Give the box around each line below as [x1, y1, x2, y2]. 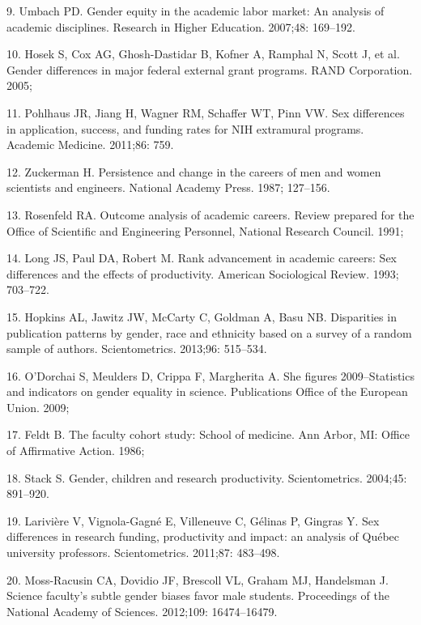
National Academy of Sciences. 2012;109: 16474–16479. [6, 602, 278, 619]
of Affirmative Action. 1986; [6, 442, 145, 459]
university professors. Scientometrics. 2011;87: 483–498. [6, 544, 280, 561]
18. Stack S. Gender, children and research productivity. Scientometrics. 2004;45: [6, 469, 407, 486]
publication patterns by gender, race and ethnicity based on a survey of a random [6, 324, 412, 341]
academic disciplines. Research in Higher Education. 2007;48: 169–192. [6, 18, 355, 35]
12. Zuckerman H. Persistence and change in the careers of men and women [6, 163, 381, 180]
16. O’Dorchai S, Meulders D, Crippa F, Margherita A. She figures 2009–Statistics [6, 367, 415, 384]
